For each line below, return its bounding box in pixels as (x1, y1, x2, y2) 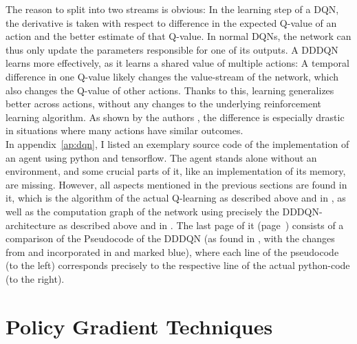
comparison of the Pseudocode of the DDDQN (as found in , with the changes (6, 231, 335, 246)
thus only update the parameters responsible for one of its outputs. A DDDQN (6, 42, 338, 56)
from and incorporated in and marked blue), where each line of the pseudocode (6, 244, 339, 259)
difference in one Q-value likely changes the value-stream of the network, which (6, 69, 338, 83)
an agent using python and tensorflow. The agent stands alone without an (6, 150, 317, 164)
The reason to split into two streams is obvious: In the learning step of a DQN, (6, 2, 339, 16)
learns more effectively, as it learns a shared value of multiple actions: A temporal (6, 56, 349, 70)
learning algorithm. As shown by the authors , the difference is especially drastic (6, 109, 345, 124)
